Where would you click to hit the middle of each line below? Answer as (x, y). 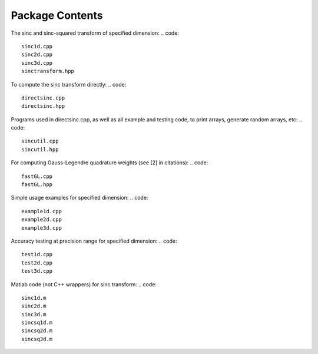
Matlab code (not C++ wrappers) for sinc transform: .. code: (84, 284)
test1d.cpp (37, 254)
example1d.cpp (42, 211)
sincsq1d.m (37, 323)
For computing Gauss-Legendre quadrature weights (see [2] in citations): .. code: (110, 163)
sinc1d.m (34, 298)
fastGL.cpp (37, 176)
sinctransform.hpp (48, 71)
